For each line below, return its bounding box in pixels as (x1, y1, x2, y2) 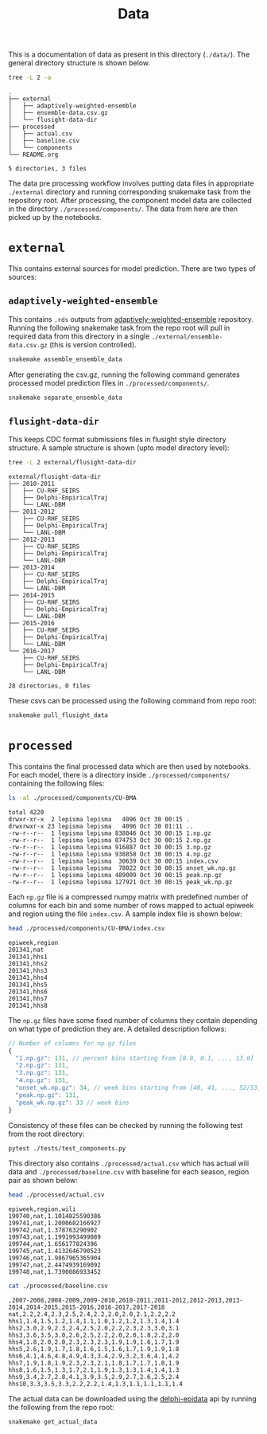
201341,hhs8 (8, 1001, 48, 1009)
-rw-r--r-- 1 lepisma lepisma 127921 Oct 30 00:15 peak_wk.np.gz (8, 878, 233, 886)
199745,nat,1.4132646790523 (8, 1248, 102, 1256)
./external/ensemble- (151, 332, 223, 341)
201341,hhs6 (8, 987, 48, 996)
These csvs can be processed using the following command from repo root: (8, 696, 257, 706)
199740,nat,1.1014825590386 (8, 1213, 102, 1220)
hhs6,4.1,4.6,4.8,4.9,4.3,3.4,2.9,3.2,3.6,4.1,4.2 (8, 1352, 180, 1361)
